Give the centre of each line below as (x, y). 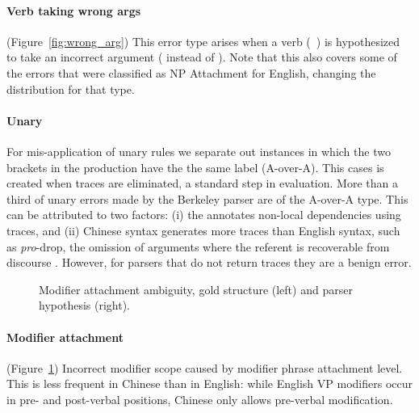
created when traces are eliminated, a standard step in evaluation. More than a (202, 183)
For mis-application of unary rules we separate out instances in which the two (199, 151)
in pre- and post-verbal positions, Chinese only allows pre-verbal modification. (200, 399)
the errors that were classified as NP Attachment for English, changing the (191, 72)
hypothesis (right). (84, 305)
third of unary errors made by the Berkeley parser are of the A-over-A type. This (207, 198)
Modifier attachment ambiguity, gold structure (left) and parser (196, 289)
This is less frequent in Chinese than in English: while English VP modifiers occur (210, 383)
